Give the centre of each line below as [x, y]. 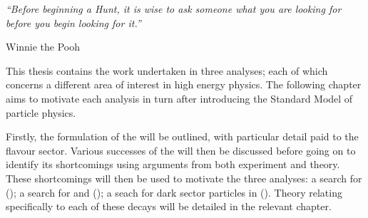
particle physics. [41, 112]
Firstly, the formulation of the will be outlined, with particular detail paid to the [182, 136]
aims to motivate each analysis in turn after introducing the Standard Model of [179, 98]
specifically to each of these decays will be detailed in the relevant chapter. [169, 206]
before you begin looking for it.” [73, 22]
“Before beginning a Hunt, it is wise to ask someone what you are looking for [174, 9]
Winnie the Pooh [43, 47]
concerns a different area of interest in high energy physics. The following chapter [184, 84]
